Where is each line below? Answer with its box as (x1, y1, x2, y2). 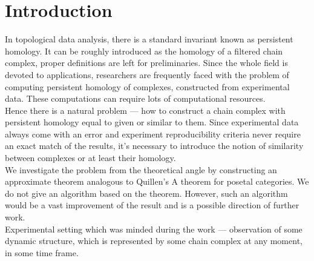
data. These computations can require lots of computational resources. (5, 92, 266, 105)
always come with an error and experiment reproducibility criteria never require (5, 127, 301, 140)
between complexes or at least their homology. (5, 151, 176, 164)
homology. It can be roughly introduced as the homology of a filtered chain (5, 44, 283, 57)
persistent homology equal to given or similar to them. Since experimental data (5, 116, 299, 128)
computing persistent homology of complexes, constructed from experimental (5, 80, 290, 93)
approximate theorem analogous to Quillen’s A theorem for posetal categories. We (5, 175, 309, 188)
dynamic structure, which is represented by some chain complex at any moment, (5, 234, 303, 247)
